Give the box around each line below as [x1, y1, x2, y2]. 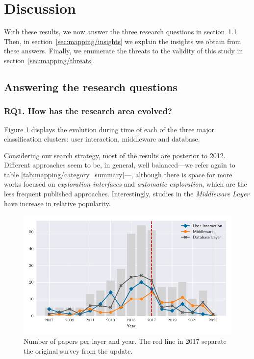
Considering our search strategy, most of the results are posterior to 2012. [4, 150, 226, 160]
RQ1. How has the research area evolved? [4, 105, 172, 117]
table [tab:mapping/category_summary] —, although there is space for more [4, 169, 232, 179]
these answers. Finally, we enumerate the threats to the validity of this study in [4, 46, 243, 56]
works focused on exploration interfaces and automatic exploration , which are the [4, 179, 247, 189]
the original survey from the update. [24, 345, 133, 356]
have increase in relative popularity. [4, 198, 111, 208]
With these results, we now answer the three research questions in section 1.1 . [4, 26, 239, 37]
